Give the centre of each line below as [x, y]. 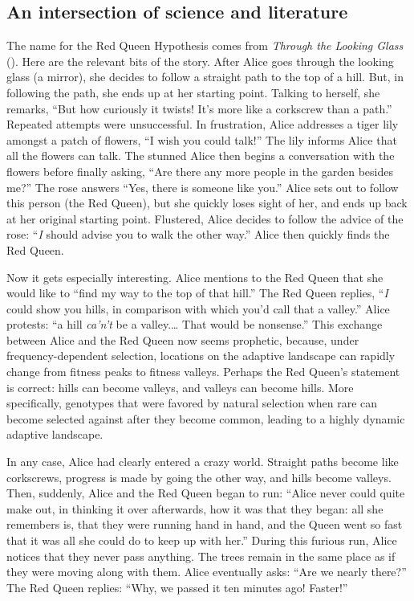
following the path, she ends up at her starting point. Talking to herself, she [193, 92]
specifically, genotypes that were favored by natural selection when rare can [192, 403]
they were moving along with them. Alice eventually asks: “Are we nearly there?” [207, 572]
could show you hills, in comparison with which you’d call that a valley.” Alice [198, 308]
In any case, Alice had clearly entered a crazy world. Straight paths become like [203, 462]
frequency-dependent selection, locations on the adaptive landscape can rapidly [201, 356]
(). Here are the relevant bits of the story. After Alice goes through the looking [200, 61]
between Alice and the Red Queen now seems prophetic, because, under [183, 339]
